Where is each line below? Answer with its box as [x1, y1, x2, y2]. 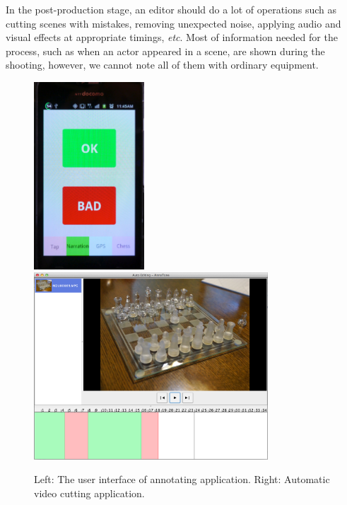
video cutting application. [34, 485, 145, 500]
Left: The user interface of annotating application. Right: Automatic [34, 472, 330, 487]
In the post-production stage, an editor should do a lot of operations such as [6, 2, 337, 16]
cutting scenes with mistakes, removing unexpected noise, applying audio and [6, 16, 341, 30]
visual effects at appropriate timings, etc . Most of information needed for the [6, 30, 338, 45]
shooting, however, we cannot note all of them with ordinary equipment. [6, 57, 319, 72]
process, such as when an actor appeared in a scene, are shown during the [6, 43, 325, 58]
